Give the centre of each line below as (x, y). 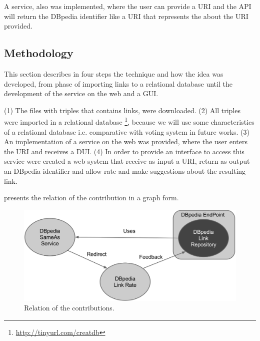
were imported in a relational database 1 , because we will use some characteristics (129, 121)
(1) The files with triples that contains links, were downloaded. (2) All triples (122, 110)
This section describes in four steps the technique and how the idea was (114, 73)
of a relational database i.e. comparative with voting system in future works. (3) (127, 131)
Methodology (39, 53)
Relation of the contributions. (69, 308)
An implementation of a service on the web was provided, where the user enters (126, 141)
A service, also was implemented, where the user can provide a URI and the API (128, 6)
